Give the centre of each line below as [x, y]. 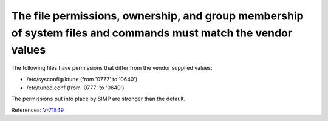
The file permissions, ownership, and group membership [157, 16]
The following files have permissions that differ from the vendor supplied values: [112, 68]
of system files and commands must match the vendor [152, 33]
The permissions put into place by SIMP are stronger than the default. [98, 99]
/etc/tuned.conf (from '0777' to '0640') [75, 88]
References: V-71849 [37, 110]
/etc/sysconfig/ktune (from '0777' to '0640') [82, 79]
